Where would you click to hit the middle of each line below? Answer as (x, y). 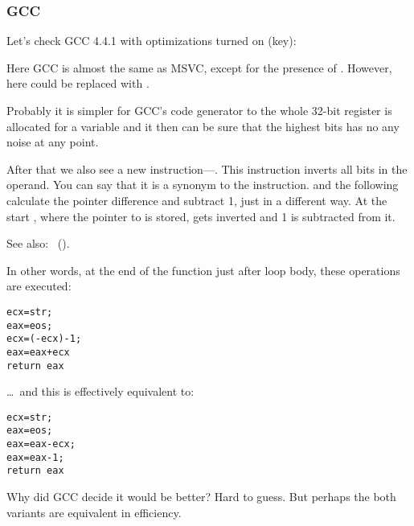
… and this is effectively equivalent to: (100, 391)
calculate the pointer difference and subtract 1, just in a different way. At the (197, 200)
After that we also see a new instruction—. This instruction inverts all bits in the (207, 168)
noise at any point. (53, 142)
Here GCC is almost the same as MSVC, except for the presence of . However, (199, 67)
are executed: (39, 286)
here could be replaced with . (78, 83)
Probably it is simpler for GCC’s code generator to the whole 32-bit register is (199, 110)
